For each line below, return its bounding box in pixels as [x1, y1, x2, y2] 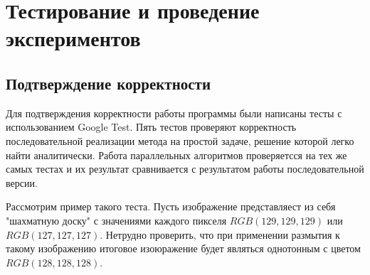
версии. [6, 175, 38, 190]
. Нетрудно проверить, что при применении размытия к [100, 227, 340, 242]
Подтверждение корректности [6, 72, 211, 94]
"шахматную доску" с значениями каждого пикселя [6, 212, 227, 227]
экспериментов [6, 23, 141, 53]
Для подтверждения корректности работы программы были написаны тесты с [6, 105, 342, 120]
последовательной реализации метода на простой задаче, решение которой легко [6, 133, 354, 148]
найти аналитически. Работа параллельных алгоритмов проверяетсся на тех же [6, 147, 347, 162]
